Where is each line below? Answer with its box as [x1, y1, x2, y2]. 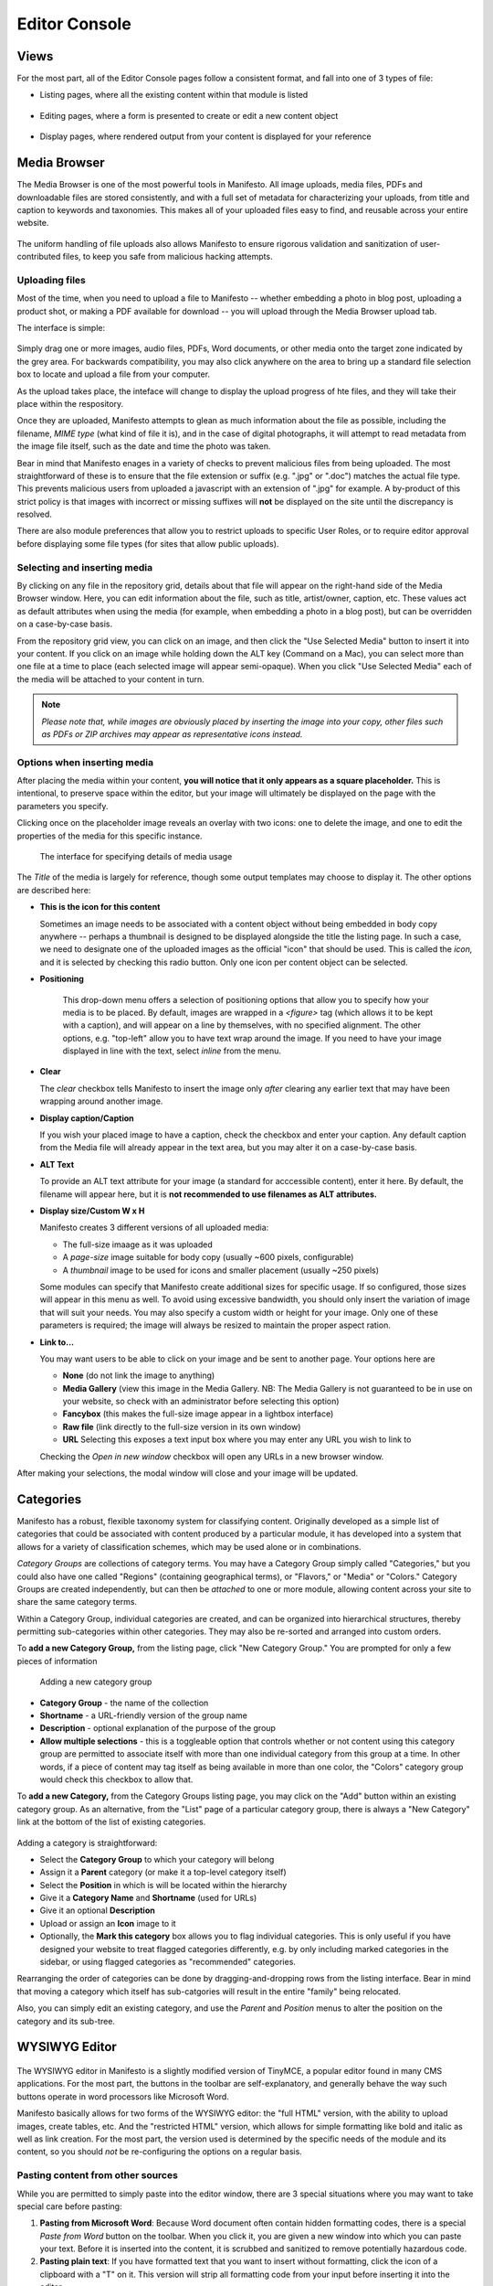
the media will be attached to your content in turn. [16, 673, 205, 685]
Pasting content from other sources [16, 2169, 178, 2182]
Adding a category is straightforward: [16, 1837, 158, 1848]
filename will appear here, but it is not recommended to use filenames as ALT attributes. [39, 1189, 378, 1200]
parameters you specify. [16, 800, 109, 811]
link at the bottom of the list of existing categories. [16, 1816, 206, 1828]
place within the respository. [16, 398, 124, 409]
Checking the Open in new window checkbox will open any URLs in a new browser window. [39, 1450, 384, 1462]
